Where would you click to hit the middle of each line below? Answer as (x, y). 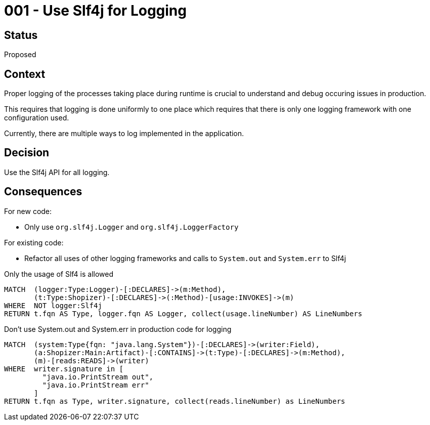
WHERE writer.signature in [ (64, 369)
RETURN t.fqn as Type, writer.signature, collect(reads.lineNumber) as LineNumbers (175, 401)
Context (25, 74)
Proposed (20, 55)
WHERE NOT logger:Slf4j (53, 305)
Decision (27, 153)
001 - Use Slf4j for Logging (95, 11)
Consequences (43, 192)
